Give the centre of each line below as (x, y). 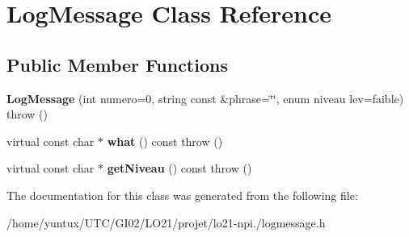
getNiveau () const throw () (179, 168)
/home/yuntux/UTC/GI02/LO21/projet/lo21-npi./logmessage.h (166, 222)
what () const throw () (165, 141)
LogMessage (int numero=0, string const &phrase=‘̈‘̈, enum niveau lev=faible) (205, 98)
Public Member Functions (117, 64)
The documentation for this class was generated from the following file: (182, 195)
